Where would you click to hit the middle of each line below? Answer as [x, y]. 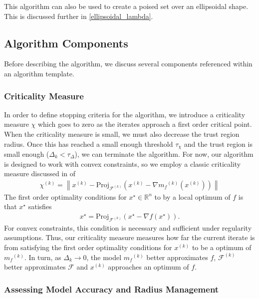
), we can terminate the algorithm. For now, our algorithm [164, 154]
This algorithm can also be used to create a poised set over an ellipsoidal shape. [126, 6]
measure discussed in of [40, 173]
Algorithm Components [66, 43]
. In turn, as [43, 257]
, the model [104, 257]
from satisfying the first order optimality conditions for [88, 247]
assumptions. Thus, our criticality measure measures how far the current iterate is [129, 237]
